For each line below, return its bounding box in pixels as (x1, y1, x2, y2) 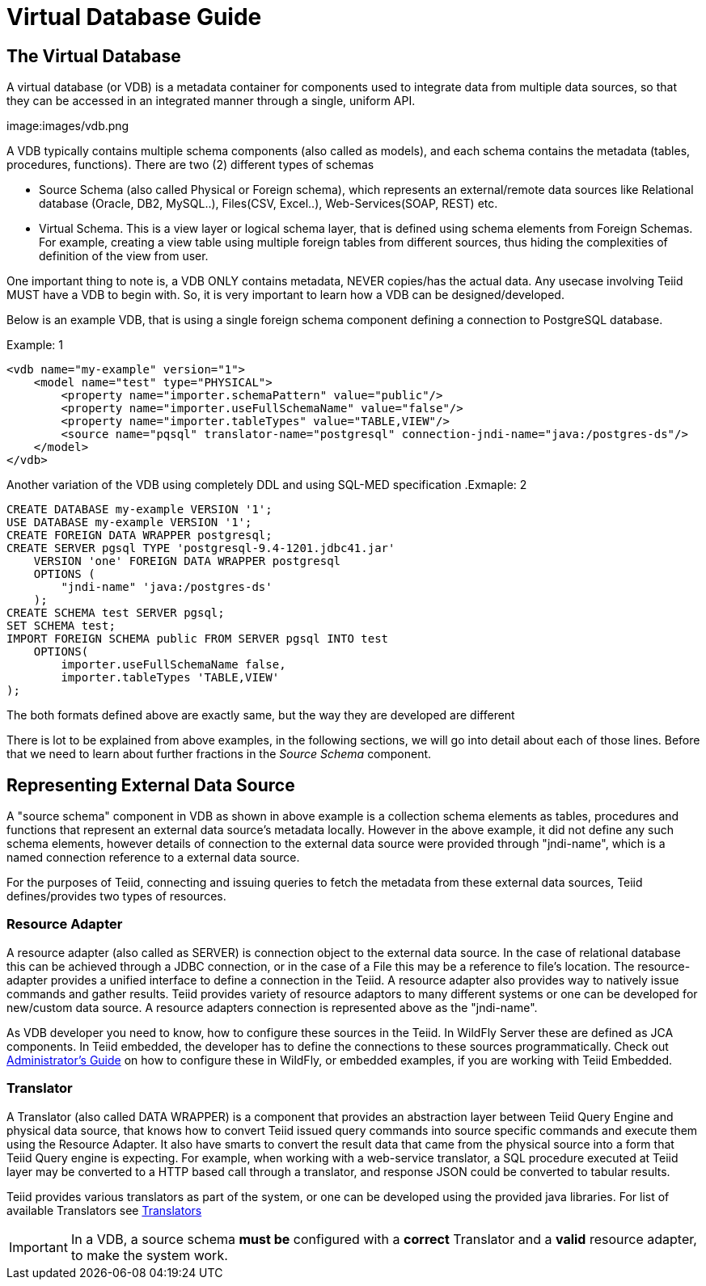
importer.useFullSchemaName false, (61, 658, 286, 672)
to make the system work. (70, 1246, 228, 1263)
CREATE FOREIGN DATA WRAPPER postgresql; (6, 529, 273, 542)
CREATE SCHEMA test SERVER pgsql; (6, 606, 225, 620)
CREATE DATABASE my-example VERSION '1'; (6, 503, 273, 517)
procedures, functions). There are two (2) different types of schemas (6, 158, 374, 172)
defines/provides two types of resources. (6, 889, 226, 904)
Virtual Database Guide (6, 3, 262, 31)
